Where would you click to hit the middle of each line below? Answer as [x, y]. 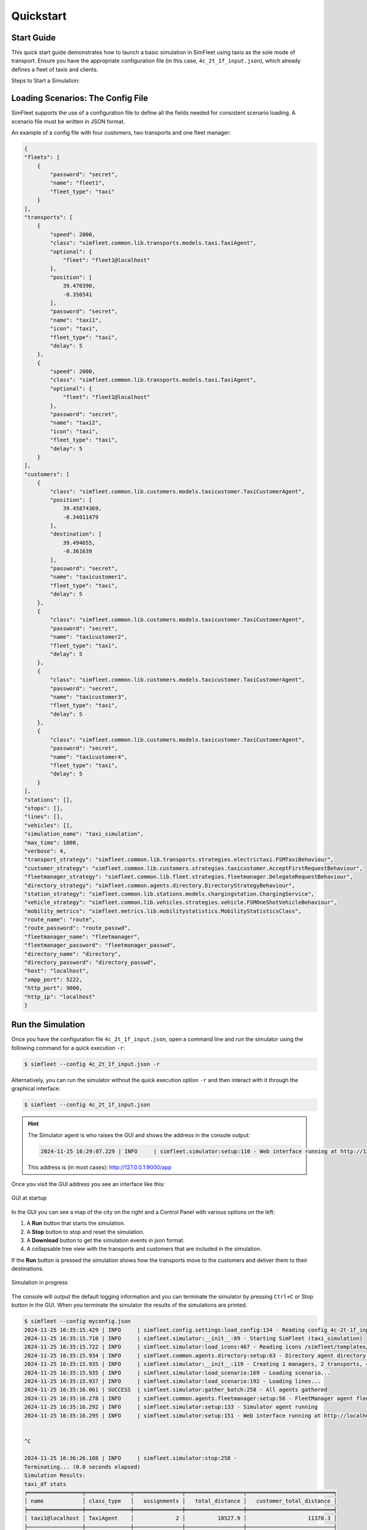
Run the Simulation [48, 1025]
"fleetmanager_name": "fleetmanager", [82, 937]
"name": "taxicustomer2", [89, 637]
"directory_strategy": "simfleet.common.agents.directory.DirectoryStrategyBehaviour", [160, 885]
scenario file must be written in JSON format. [68, 121]
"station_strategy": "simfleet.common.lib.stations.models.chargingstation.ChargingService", [169, 894]
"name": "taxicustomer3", [89, 697]
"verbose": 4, [45, 851]
